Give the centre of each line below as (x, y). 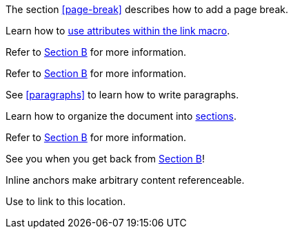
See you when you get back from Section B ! (105, 159)
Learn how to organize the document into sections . (121, 116)
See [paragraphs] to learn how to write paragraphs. (122, 95)
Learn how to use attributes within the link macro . (118, 31)
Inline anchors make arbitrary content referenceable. (125, 180)
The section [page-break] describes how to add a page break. (147, 9)
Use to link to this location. (66, 201)
